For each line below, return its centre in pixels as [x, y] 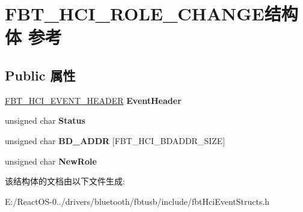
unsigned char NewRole [51, 161]
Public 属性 [40, 75]
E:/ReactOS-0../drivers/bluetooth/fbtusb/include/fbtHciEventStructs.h [137, 201]
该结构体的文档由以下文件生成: [65, 181]
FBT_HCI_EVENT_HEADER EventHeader [93, 100]
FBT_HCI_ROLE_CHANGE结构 [151, 14]
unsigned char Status [45, 120]
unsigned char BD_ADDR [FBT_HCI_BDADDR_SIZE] [115, 140]
